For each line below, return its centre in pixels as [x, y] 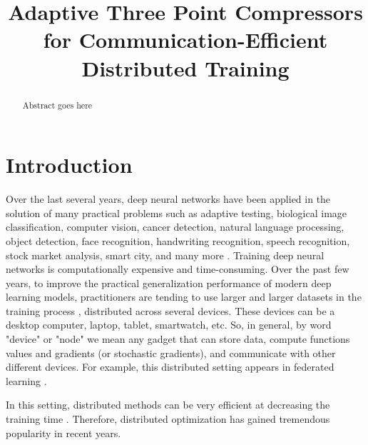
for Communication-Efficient [185, 40]
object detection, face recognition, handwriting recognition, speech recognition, [178, 240]
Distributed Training [185, 67]
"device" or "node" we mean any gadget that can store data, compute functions [178, 339]
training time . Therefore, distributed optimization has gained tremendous [168, 419]
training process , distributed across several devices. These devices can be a [170, 310]
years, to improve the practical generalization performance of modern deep [169, 282]
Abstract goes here [57, 105]
